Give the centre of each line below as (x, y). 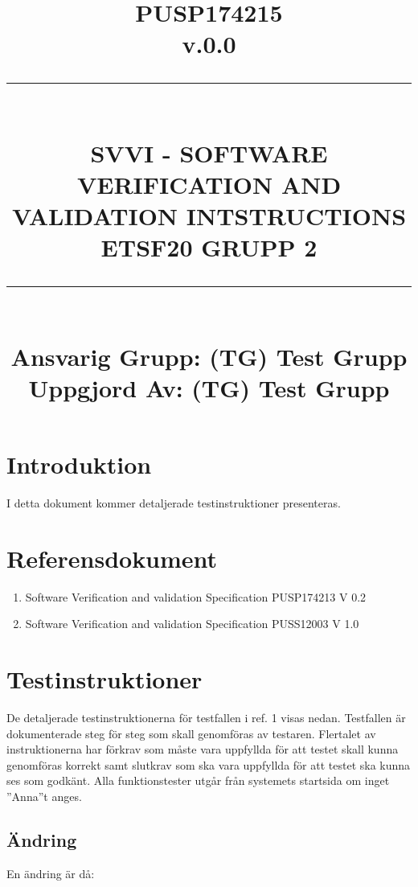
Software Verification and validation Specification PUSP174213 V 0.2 (196, 596)
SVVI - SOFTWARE (209, 152)
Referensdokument (112, 558)
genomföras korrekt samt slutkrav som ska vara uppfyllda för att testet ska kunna (209, 764)
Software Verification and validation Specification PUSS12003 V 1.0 (192, 624)
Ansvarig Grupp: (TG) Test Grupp (209, 356)
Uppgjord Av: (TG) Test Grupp (209, 387)
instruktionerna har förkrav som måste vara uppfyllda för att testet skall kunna (203, 749)
